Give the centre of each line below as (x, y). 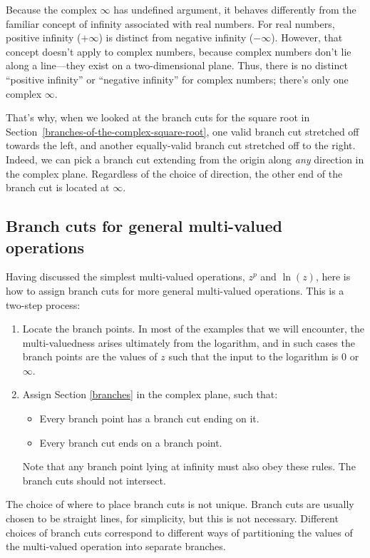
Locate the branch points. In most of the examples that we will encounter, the (193, 329)
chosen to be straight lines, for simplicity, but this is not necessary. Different (172, 518)
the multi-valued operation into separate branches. (116, 546)
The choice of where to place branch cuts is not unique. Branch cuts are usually (180, 504)
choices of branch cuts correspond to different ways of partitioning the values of (179, 532)
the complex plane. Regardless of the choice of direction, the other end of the (174, 173)
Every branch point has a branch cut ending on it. (149, 418)
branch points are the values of (90, 356)
